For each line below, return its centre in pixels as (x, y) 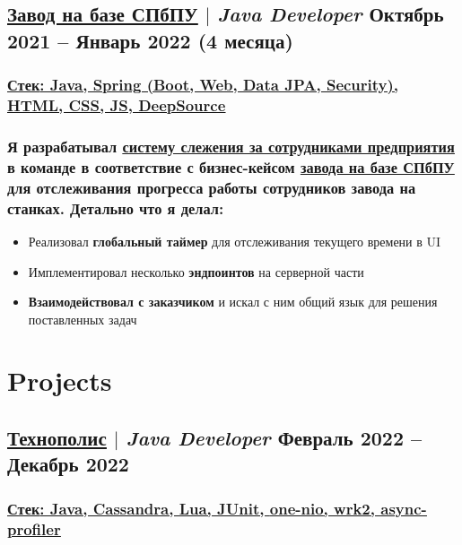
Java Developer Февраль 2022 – (274, 438)
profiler (34, 528)
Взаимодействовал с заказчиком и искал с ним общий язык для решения (233, 302)
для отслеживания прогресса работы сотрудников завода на (212, 187)
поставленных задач (83, 319)
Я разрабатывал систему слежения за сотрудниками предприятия (231, 146)
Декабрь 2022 (68, 464)
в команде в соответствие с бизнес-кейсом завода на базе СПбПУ (231, 166)
